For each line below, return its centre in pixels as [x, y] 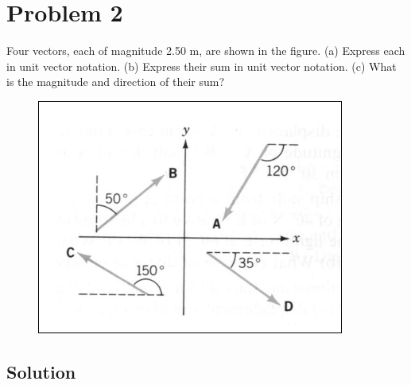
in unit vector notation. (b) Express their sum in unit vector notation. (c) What [202, 66]
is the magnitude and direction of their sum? [116, 82]
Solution [41, 371]
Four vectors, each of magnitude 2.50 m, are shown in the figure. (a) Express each [206, 51]
